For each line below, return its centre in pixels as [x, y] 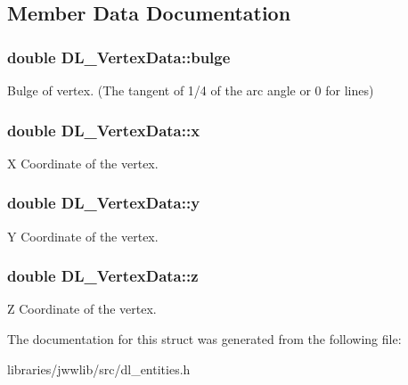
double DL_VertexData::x [104, 130]
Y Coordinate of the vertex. [83, 236]
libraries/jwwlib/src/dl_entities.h [99, 369]
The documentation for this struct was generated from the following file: [204, 339]
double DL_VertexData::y [104, 203]
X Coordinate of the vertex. [83, 163]
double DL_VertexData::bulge [119, 57]
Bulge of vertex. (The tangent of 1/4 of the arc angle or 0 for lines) [191, 90]
